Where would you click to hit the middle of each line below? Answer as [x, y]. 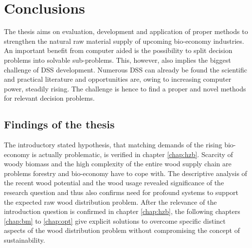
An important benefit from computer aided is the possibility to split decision [118, 50]
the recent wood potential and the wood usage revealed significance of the [114, 183]
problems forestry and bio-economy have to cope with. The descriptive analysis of [126, 173]
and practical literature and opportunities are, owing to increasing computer [118, 79]
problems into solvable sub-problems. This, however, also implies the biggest [117, 60]
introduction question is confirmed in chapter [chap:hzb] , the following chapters [122, 211]
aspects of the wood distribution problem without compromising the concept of [122, 230]
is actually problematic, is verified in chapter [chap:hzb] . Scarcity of [132, 154]
